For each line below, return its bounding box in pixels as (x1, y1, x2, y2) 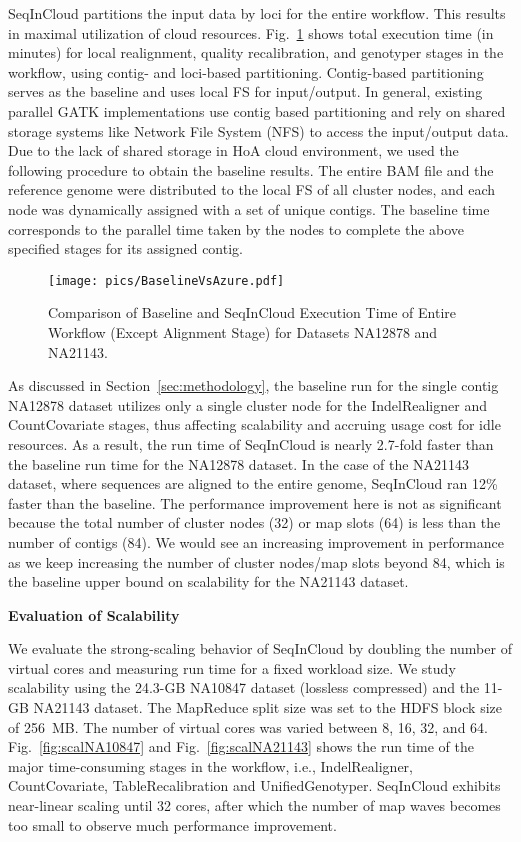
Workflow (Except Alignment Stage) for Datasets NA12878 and (48, 321, 438, 342)
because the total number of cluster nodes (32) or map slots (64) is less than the (8, 512, 501, 533)
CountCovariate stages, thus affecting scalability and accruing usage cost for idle (8, 414, 501, 435)
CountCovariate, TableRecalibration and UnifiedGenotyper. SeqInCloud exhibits (8, 775, 501, 796)
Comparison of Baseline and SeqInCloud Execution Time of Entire (48, 302, 457, 323)
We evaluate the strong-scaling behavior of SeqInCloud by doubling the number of (8, 638, 512, 659)
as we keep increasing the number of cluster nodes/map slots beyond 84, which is (8, 551, 505, 572)
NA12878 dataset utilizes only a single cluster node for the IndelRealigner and (8, 394, 487, 415)
